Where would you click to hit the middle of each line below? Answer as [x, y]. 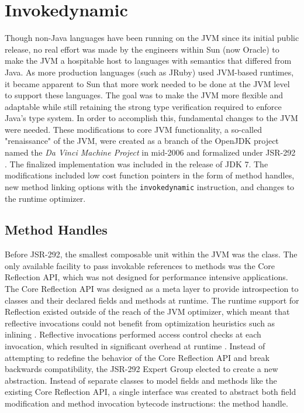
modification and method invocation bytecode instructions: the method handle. [146, 403]
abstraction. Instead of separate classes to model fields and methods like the [141, 380]
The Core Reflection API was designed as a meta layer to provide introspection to [152, 289]
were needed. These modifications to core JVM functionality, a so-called [133, 129]
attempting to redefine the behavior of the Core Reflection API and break [137, 357]
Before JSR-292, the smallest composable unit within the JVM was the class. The [151, 254]
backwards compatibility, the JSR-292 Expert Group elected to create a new [141, 369]
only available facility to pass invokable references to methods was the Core [140, 265]
